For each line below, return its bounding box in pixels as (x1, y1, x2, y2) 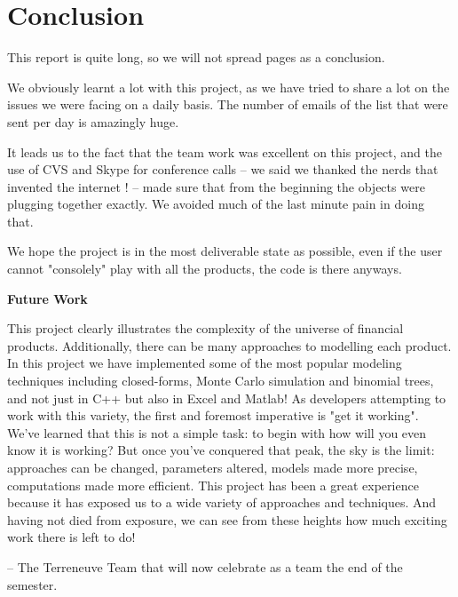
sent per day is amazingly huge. (7, 112, 179, 131)
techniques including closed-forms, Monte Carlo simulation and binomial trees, (7, 371, 434, 390)
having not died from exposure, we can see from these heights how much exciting (7, 510, 447, 529)
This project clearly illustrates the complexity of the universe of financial (7, 319, 404, 338)
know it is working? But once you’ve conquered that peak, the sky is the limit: (7, 441, 435, 459)
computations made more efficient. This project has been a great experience (7, 475, 419, 494)
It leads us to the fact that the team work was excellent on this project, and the (7, 142, 442, 161)
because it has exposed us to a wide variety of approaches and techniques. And (7, 493, 437, 512)
